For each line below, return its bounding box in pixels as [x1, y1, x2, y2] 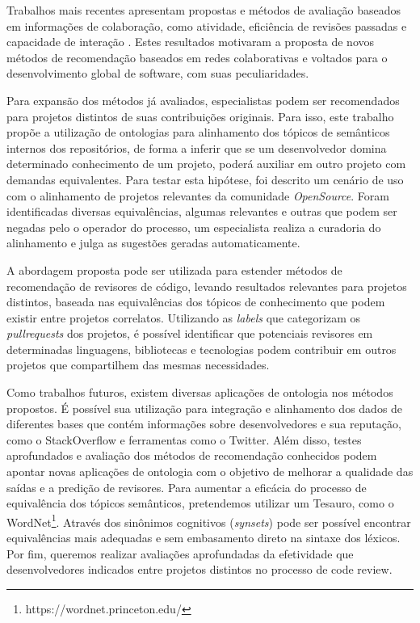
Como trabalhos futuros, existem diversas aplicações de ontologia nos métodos [6, 384, 393, 401]
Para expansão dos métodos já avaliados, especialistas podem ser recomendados [6, 91, 400, 108]
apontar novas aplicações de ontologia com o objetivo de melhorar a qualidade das [6, 463, 414, 480]
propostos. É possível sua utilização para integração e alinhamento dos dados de [6, 399, 403, 416]
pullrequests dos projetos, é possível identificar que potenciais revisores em [6, 325, 373, 342]
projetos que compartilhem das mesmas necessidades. [6, 356, 270, 373]
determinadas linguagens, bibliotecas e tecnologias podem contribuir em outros [6, 340, 397, 357]
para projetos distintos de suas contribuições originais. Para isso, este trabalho [6, 107, 394, 124]
